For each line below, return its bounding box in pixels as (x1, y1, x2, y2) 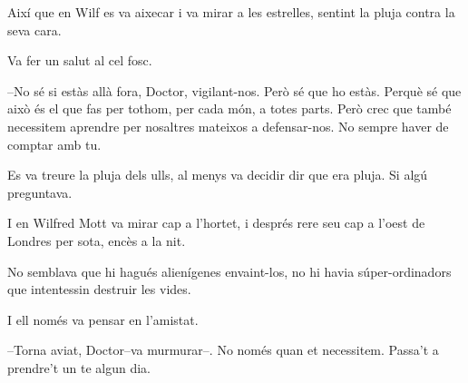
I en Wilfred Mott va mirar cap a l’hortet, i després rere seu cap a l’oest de (7, 213, 425, 232)
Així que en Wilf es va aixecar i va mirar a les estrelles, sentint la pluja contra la (7, 3, 455, 21)
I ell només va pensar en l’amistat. (7, 309, 199, 329)
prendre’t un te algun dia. (7, 358, 151, 377)
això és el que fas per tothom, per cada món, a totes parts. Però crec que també (7, 99, 452, 118)
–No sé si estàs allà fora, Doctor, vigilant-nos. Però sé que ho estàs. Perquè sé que (7, 81, 462, 100)
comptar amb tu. (7, 134, 102, 153)
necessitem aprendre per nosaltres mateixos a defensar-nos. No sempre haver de (7, 116, 449, 135)
